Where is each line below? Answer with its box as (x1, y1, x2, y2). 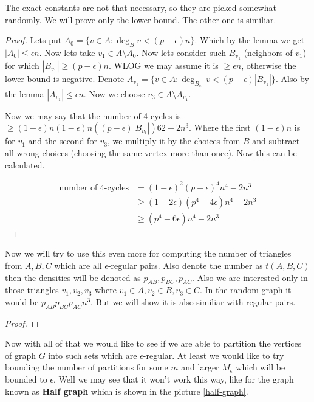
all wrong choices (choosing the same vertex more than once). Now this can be (5, 146, 297, 159)
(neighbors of (244, 46, 293, 58)
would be (5, 295, 39, 308)
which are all (54, 258, 102, 271)
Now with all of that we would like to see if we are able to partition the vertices (5, 337, 302, 350)
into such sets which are (48, 348, 137, 361)
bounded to (5, 373, 47, 386)
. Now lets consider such (136, 46, 227, 58)
